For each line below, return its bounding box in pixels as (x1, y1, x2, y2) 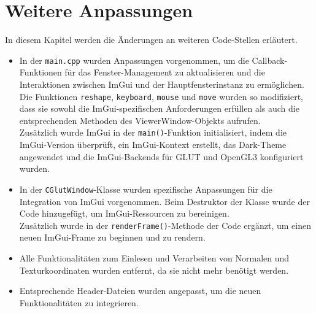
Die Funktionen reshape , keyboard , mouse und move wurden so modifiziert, (19, 90, 303, 102)
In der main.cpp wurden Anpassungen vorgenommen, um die (19, 53, 249, 66)
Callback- (252, 53, 288, 66)
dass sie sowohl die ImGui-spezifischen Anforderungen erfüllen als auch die (19, 102, 299, 115)
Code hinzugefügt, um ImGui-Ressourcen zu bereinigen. (19, 207, 229, 220)
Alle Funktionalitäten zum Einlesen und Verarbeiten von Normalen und (19, 251, 290, 264)
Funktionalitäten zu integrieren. (19, 296, 139, 309)
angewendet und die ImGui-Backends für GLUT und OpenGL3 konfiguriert (19, 150, 304, 163)
